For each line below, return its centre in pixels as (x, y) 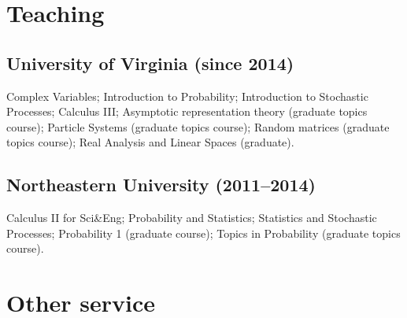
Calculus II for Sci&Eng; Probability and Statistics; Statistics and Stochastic (192, 218)
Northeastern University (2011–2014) (161, 185)
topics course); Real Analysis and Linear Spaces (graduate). (150, 142)
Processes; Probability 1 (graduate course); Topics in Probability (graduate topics (203, 233)
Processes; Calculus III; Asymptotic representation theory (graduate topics (187, 111)
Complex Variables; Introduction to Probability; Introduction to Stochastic (187, 96)
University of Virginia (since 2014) (150, 63)
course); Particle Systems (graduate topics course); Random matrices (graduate (198, 126)
